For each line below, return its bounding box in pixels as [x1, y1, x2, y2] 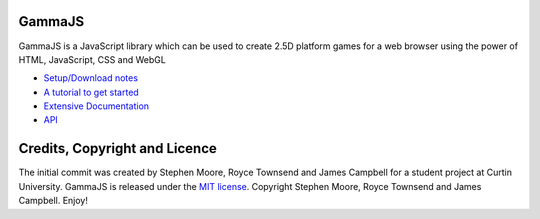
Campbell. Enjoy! [18, 195, 89, 207]
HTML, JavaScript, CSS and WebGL [18, 53, 167, 65]
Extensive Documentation [43, 100, 150, 112]
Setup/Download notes [43, 72, 139, 84]
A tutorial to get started [43, 86, 139, 98]
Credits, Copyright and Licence [18, 140, 217, 157]
